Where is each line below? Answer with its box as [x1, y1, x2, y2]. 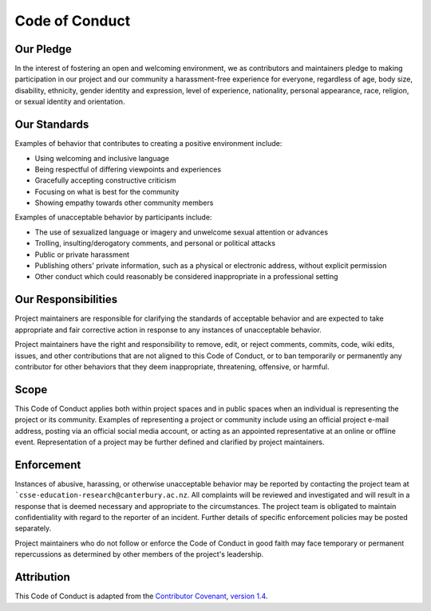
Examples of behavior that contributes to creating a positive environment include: [14, 139, 283, 148]
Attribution [14, 570, 71, 584]
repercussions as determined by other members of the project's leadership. [14, 550, 264, 559]
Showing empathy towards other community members [34, 198, 214, 207]
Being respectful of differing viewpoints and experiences [34, 164, 222, 174]
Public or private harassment [34, 250, 130, 259]
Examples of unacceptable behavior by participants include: [14, 212, 212, 223]
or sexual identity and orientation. [14, 97, 125, 107]
